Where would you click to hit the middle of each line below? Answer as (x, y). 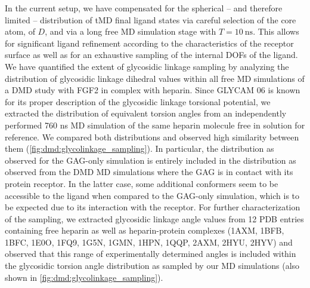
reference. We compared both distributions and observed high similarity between (152, 137)
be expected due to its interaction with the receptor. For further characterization (153, 207)
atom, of (20, 31)
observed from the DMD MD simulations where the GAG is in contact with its (149, 172)
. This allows (276, 31)
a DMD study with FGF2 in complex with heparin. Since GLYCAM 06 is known (153, 90)
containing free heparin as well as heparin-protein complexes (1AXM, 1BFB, (145, 230)
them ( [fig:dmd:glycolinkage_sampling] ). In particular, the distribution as (139, 148)
